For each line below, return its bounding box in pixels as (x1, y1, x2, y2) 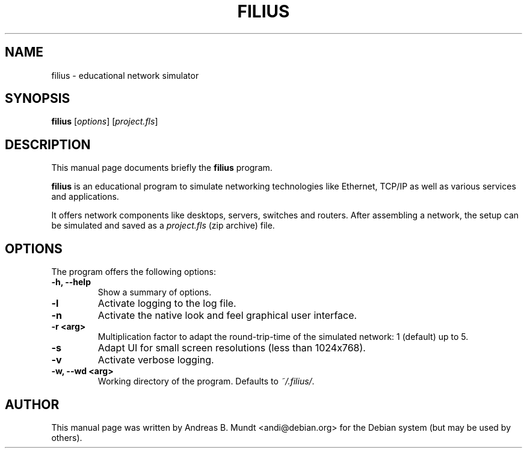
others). (51, 432, 82, 443)
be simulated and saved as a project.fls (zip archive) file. (51, 220, 275, 231)
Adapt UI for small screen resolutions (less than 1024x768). (97, 342, 366, 354)
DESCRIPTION (5, 137, 91, 152)
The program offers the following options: (51, 267, 217, 277)
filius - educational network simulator (51, 70, 199, 81)
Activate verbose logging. (97, 354, 214, 366)
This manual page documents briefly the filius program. (51, 162, 273, 173)
